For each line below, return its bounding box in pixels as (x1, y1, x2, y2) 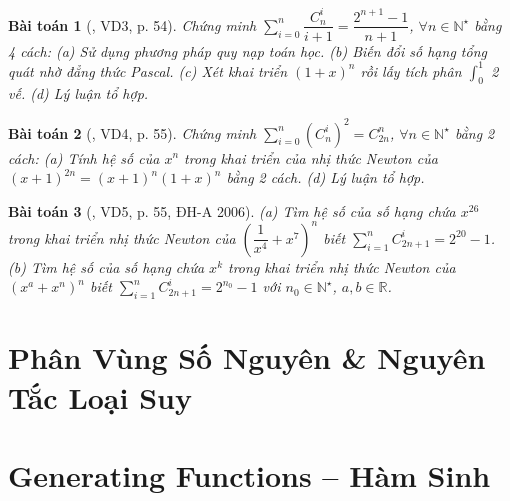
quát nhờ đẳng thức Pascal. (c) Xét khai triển (8, 60, 288, 81)
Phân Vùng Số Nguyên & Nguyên (8, 337, 486, 378)
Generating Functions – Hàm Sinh (8, 454, 491, 495)
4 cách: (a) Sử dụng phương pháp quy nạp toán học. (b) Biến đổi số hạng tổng (8, 40, 487, 61)
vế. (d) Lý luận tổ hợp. (8, 83, 149, 104)
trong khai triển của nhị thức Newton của (184, 147, 438, 168)
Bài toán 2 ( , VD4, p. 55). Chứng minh (8, 122, 257, 143)
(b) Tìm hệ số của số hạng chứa (8, 256, 205, 277)
